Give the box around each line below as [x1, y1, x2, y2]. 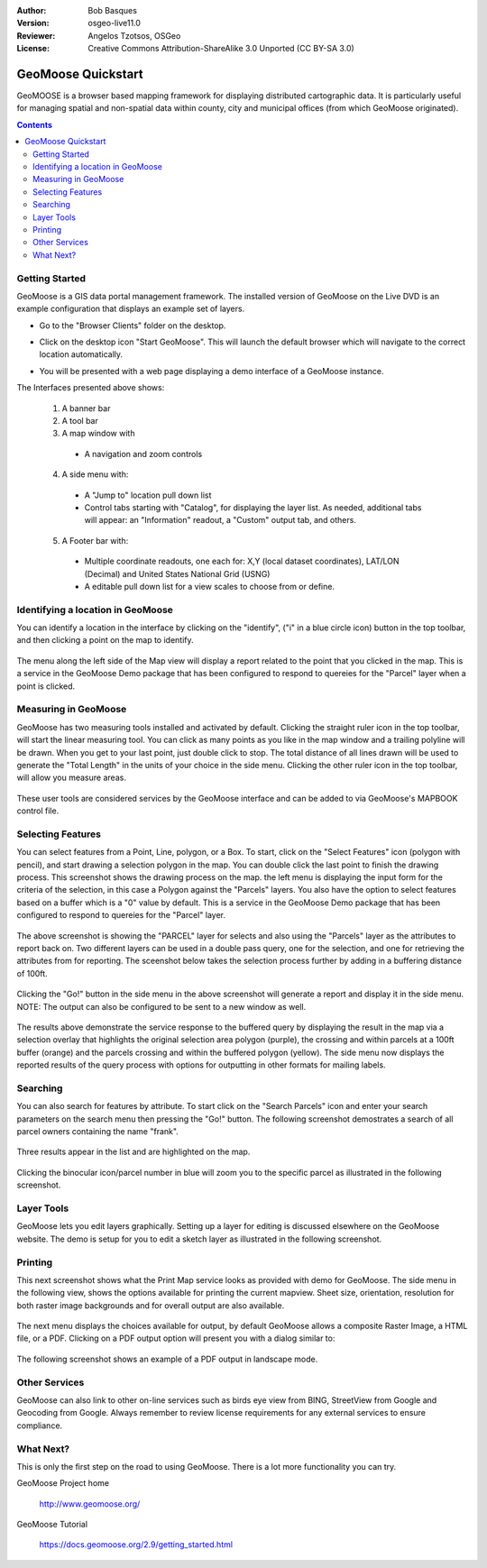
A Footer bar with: [61, 535, 129, 546]
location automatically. [39, 349, 124, 360]
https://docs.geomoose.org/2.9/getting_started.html [39, 1539, 234, 1550]
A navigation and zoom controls [84, 448, 203, 459]
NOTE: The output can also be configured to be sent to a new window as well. [16, 1001, 307, 1012]
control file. [16, 805, 60, 816]
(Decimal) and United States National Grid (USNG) [84, 568, 271, 579]
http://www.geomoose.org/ [39, 1498, 141, 1509]
